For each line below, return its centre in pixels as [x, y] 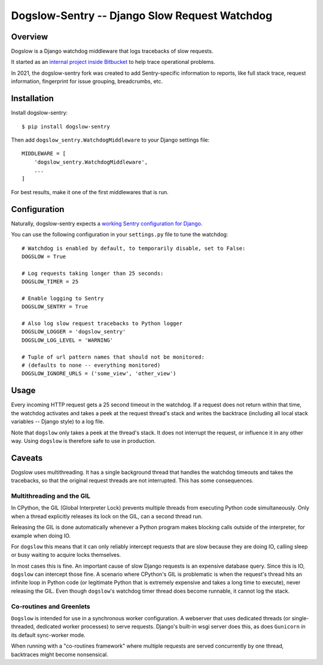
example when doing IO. [41, 535]
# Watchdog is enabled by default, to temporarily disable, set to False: [134, 248]
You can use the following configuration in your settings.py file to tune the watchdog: [120, 235]
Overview [30, 37]
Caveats [27, 458]
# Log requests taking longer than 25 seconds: [93, 273]
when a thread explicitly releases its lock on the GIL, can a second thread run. [107, 516]
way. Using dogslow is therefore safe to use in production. [83, 441]
